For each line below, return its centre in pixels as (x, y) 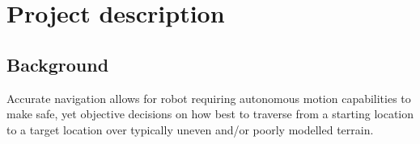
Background (58, 64)
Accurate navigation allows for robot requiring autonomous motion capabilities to (209, 98)
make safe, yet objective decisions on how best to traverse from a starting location (210, 114)
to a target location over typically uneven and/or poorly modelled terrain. (190, 129)
